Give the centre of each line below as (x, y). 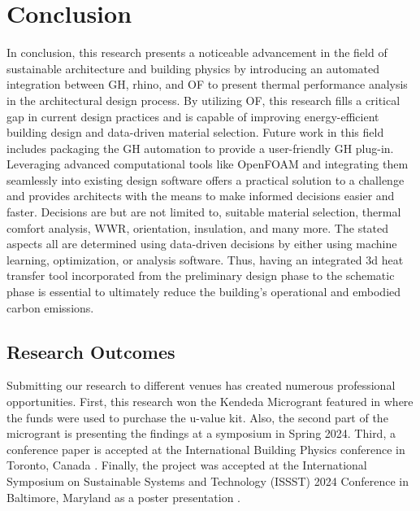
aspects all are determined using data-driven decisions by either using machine (202, 244)
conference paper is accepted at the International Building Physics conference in (206, 449)
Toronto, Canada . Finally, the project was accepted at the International (187, 465)
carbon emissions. (50, 307)
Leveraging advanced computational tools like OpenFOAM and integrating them (208, 164)
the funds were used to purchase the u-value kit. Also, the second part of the (197, 417)
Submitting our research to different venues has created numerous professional (201, 385)
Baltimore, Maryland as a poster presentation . (123, 497)
